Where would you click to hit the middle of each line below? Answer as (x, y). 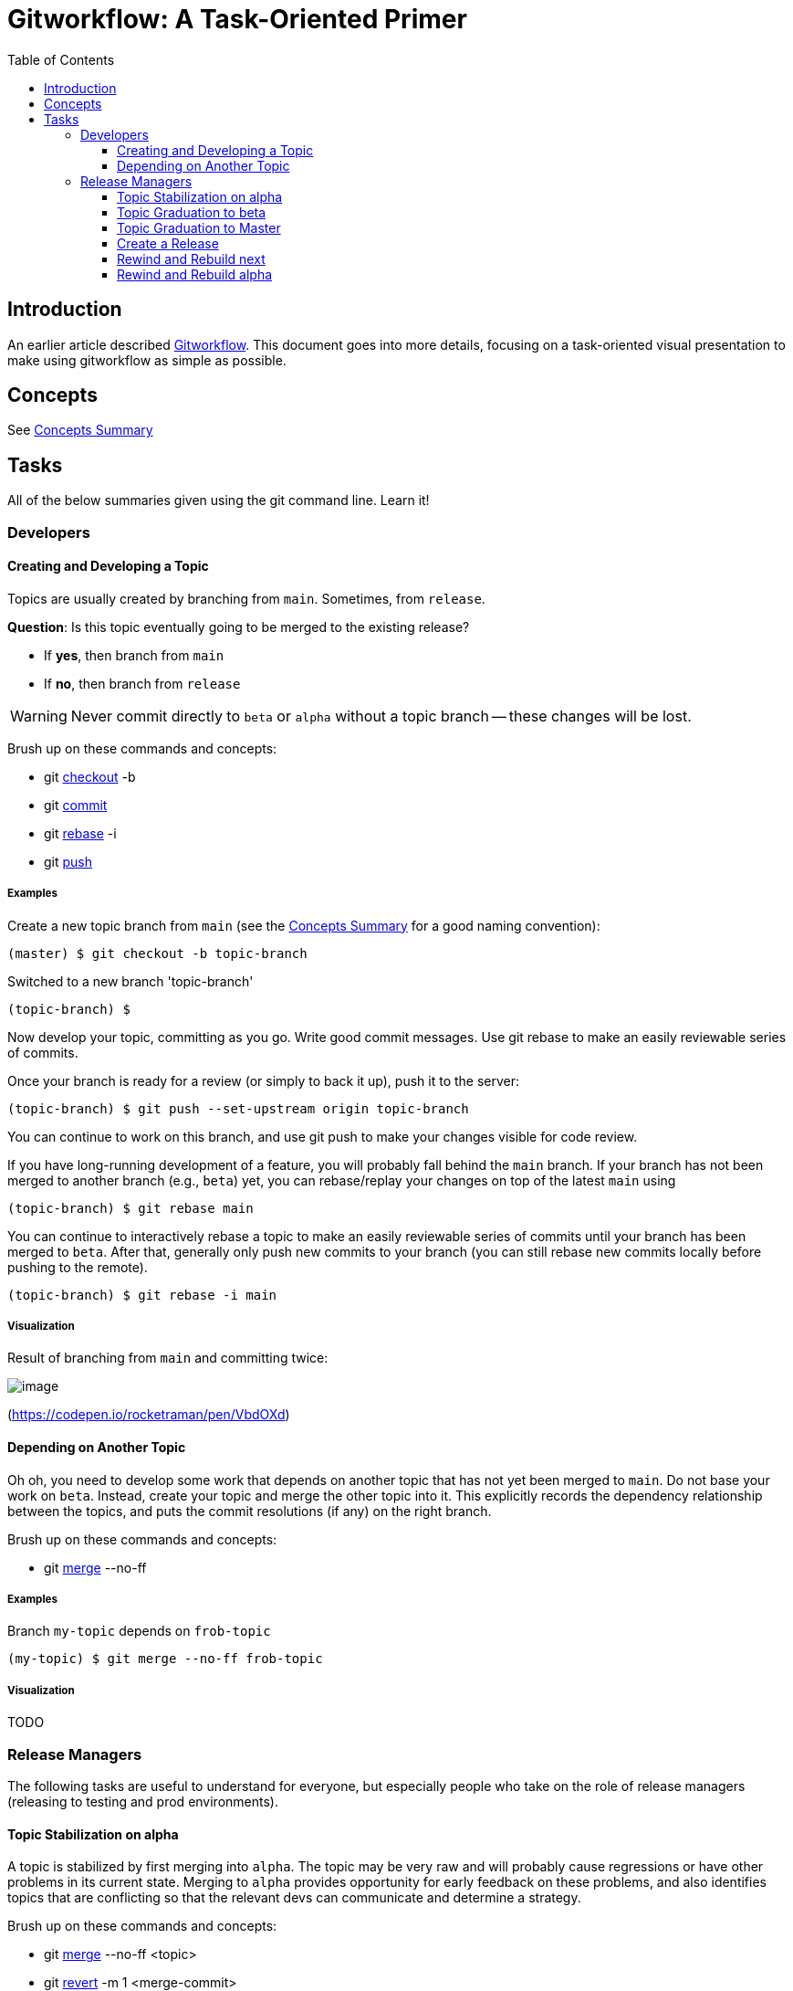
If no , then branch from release (142, 683)
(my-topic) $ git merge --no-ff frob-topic (165, 1659)
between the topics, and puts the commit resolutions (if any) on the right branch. (250, 1511)
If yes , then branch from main (134, 655)
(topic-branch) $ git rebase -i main (142, 1295)
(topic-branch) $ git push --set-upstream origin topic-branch (238, 1108)
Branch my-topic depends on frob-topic (139, 1631)
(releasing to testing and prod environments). (143, 1801)
